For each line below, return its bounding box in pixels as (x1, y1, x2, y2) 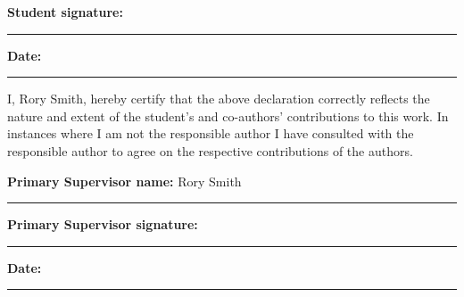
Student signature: (7, 3, 123, 21)
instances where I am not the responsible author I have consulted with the (7, 124, 414, 143)
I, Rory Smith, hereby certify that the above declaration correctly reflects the (7, 89, 430, 108)
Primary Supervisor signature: (7, 215, 198, 234)
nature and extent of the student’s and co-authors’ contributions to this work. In (7, 106, 449, 125)
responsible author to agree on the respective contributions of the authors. (7, 141, 413, 160)
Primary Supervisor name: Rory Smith (7, 171, 242, 190)
